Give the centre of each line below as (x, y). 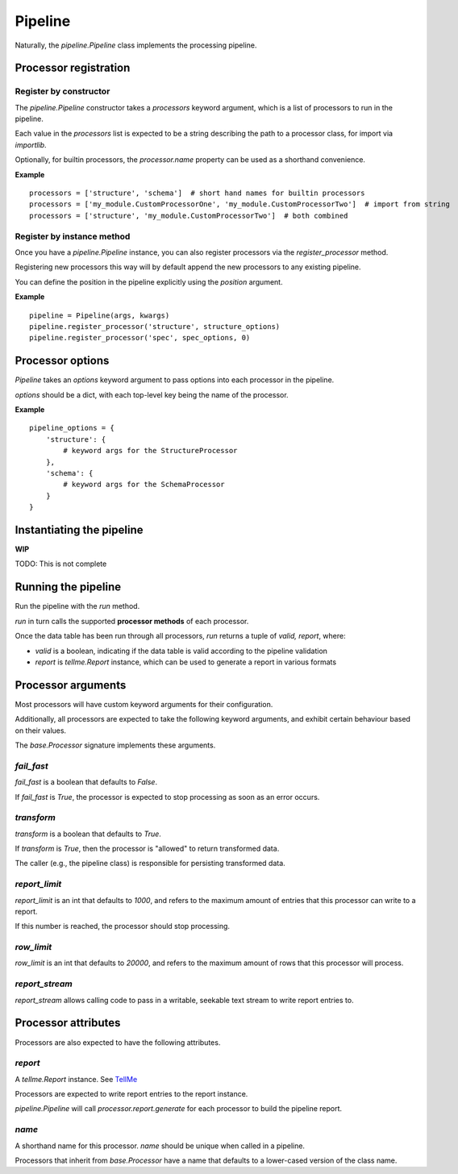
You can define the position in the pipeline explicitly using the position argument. (149, 281)
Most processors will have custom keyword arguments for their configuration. (144, 704)
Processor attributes (68, 1023)
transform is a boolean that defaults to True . (88, 834)
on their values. (41, 731)
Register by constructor (62, 91)
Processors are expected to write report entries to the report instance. (131, 1094)
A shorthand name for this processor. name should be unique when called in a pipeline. (160, 1146)
